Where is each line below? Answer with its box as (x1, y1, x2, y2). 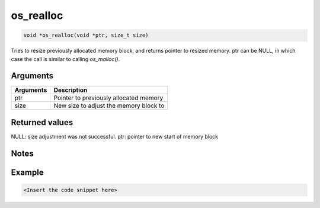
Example (11, 167, 44, 177)
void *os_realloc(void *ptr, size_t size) (23, 32, 149, 39)
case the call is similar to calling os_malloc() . (11, 55, 120, 62)
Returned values (11, 117, 73, 127)
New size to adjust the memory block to (53, 101, 165, 110)
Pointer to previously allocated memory (53, 94, 164, 102)
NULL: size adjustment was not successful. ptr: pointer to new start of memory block (11, 133, 219, 140)
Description (53, 86, 88, 94)
